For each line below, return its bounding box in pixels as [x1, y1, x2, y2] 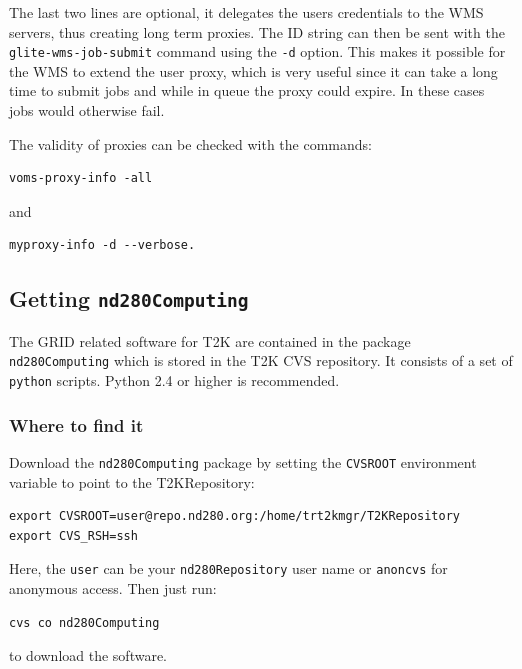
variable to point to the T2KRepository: [9, 471, 255, 492]
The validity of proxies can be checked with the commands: [9, 133, 372, 154]
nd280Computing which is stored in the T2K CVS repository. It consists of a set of [9, 350, 513, 371]
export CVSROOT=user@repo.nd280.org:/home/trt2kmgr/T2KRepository [9, 509, 461, 524]
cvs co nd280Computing [9, 615, 160, 630]
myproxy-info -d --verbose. [9, 238, 196, 253]
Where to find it [9, 412, 144, 437]
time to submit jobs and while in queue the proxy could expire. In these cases [9, 80, 485, 101]
